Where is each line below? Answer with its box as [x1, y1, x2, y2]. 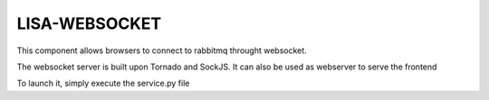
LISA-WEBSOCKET [16, 14, 162, 33]
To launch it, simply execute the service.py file [16, 77, 190, 89]
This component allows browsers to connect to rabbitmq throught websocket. [16, 45, 307, 56]
